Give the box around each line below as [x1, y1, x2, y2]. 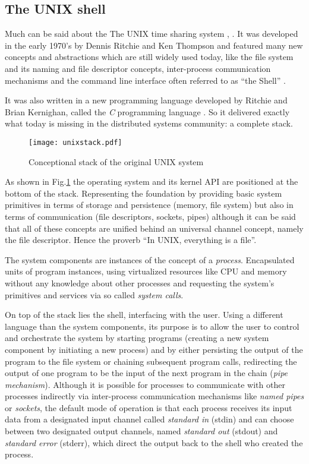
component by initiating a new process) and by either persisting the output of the [5, 343, 303, 355]
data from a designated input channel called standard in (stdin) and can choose [5, 413, 294, 425]
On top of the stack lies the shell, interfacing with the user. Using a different [5, 308, 283, 321]
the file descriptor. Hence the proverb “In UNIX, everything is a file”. [5, 233, 257, 246]
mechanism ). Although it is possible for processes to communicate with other [5, 378, 285, 390]
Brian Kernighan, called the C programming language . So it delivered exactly [5, 105, 290, 118]
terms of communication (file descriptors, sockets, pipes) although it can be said [5, 210, 296, 222]
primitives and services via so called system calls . [5, 288, 184, 301]
